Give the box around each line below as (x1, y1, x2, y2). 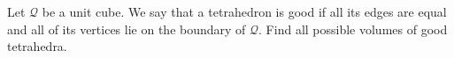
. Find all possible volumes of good (258, 19, 448, 38)
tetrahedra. (7, 37, 67, 55)
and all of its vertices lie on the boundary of (7, 19, 246, 38)
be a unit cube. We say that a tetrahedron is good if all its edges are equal (42, 3, 447, 20)
